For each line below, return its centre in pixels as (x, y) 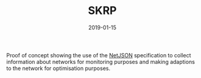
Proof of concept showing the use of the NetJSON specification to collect (99, 55)
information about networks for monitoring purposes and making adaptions (100, 62)
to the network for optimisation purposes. (58, 68)
